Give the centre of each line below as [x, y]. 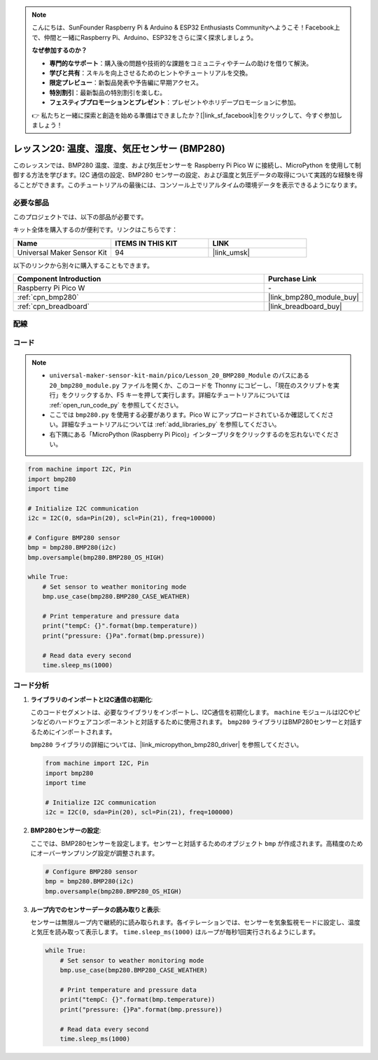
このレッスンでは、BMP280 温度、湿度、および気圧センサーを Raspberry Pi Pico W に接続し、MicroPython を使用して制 [187, 165]
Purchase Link [293, 279]
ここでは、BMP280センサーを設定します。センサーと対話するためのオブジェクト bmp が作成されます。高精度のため [197, 843]
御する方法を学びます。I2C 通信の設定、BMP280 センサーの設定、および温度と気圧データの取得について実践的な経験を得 [188, 175]
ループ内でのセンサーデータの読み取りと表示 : [96, 909]
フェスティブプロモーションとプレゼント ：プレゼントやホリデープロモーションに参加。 [175, 102]
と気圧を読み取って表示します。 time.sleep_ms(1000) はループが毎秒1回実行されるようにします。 [175, 932]
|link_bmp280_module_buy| [314, 297]
